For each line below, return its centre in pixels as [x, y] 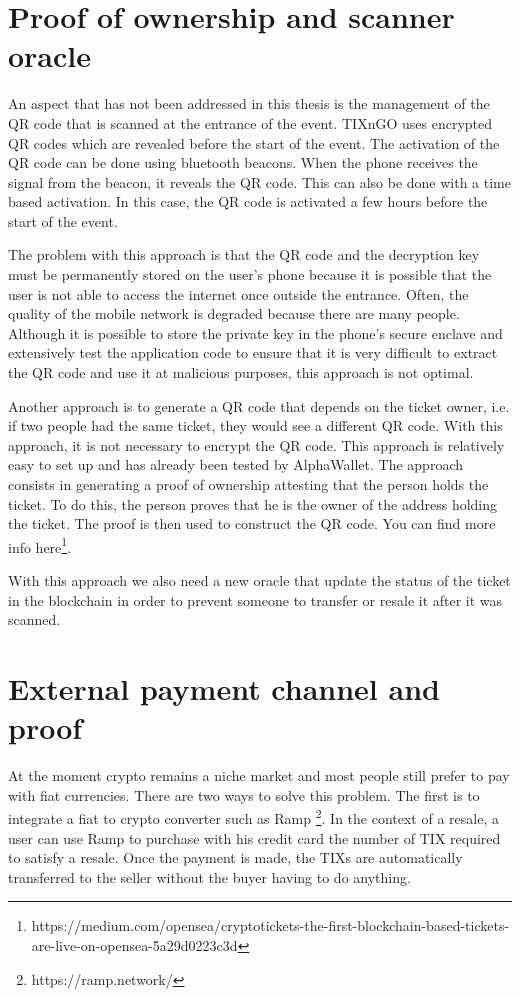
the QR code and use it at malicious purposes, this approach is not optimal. [241, 372]
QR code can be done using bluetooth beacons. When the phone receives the [243, 162]
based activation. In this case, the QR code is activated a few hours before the [248, 201]
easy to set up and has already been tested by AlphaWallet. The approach [235, 464]
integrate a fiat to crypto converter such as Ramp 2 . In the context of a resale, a [253, 816]
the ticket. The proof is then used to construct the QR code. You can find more [252, 523]
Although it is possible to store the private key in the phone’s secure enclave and [255, 332]
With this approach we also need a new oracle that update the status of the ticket [259, 580]
